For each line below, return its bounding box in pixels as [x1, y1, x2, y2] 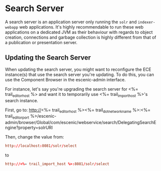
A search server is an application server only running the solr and [5, 19, 137, 25]
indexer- [137, 20, 156, 25]
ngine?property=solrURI [5, 124, 53, 131]
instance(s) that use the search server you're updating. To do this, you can [5, 71, 154, 78]
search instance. [5, 97, 38, 103]
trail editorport [5, 113, 30, 120]
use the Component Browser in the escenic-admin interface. [5, 77, 126, 82]
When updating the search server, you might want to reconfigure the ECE [5, 66, 151, 72]
